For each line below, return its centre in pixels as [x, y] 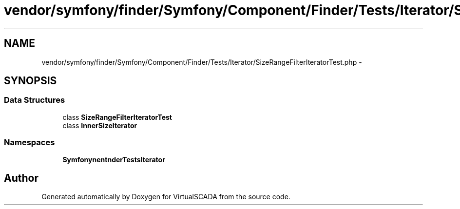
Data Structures [35, 100]
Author [21, 178]
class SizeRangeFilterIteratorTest [117, 117]
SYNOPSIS [30, 81]
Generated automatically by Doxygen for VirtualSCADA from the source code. [166, 197]
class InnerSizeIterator [100, 125]
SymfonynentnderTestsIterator [114, 159]
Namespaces [29, 142]
